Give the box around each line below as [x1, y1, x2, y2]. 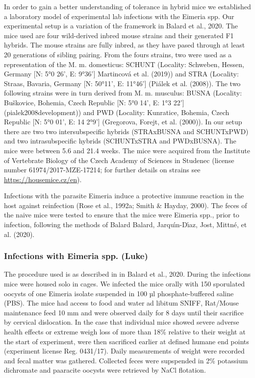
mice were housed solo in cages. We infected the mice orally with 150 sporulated [4, 279, 245, 289]
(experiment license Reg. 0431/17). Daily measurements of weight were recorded [4, 346, 245, 356]
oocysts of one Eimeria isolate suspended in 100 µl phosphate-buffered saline [4, 288, 234, 298]
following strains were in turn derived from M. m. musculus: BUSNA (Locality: [4, 88, 242, 98]
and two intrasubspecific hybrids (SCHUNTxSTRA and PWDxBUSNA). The [4, 136, 236, 146]
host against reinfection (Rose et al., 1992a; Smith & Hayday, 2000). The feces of [4, 200, 247, 210]
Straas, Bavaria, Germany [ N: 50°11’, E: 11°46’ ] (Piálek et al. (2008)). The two [4, 78, 241, 88]
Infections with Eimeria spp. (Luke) [4, 250, 148, 262]
